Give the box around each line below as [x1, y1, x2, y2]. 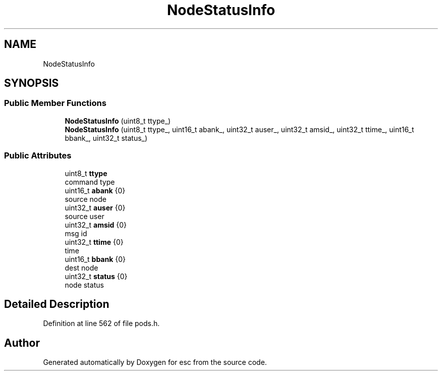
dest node [65, 263, 98, 272]
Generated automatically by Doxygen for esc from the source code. [43, 358, 267, 367]
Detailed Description [4, 297, 109, 310]
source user [65, 211, 104, 221]
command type [65, 177, 115, 186]
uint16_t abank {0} [65, 186, 126, 195]
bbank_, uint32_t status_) [65, 133, 148, 142]
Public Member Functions [4, 98, 106, 109]
